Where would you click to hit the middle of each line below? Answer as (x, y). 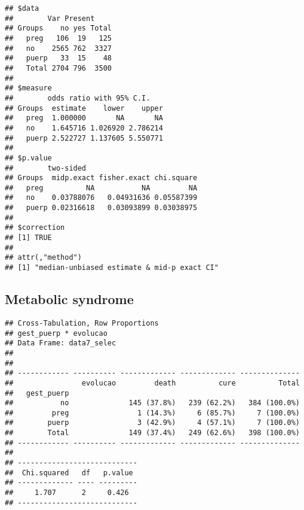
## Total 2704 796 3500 (58, 68)
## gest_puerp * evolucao (56, 333)
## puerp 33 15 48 (58, 58)
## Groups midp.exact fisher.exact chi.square (101, 178)
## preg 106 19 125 (58, 38)
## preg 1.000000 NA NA (84, 118)
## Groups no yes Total (58, 28)
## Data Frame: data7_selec (61, 343)
